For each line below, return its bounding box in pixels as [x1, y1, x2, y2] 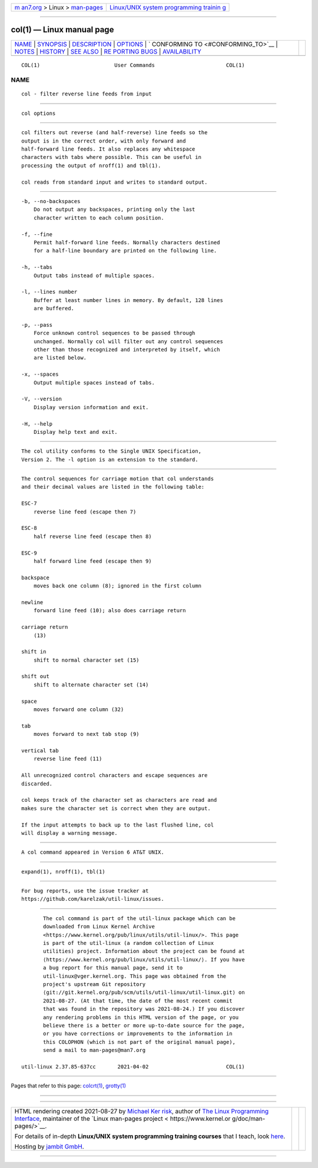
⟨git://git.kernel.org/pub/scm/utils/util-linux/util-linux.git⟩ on [43, 989, 245, 996]
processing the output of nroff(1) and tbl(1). [21, 162, 161, 169]
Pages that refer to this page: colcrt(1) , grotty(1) [11, 1082, 127, 1089]
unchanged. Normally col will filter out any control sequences [33, 338, 223, 344]
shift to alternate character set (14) [33, 681, 149, 688]
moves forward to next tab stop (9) [33, 731, 140, 738]
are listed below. [33, 354, 87, 361]
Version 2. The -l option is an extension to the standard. [21, 456, 198, 463]
